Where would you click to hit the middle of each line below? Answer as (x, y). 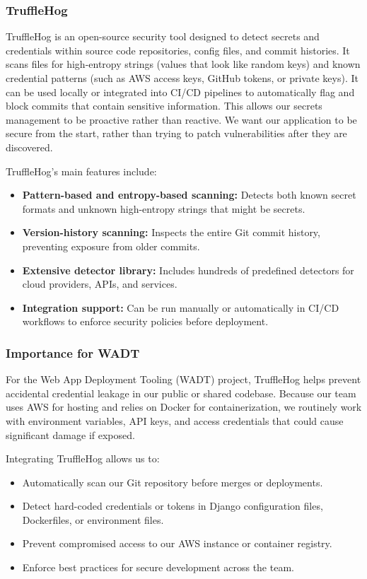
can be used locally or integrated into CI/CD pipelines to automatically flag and (180, 92)
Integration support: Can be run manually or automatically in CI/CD (181, 307)
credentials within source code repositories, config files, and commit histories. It (178, 50)
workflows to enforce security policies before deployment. (145, 321)
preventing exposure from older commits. (111, 246)
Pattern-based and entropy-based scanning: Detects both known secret (189, 195)
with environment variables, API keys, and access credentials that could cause (175, 420)
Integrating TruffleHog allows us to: (83, 458)
